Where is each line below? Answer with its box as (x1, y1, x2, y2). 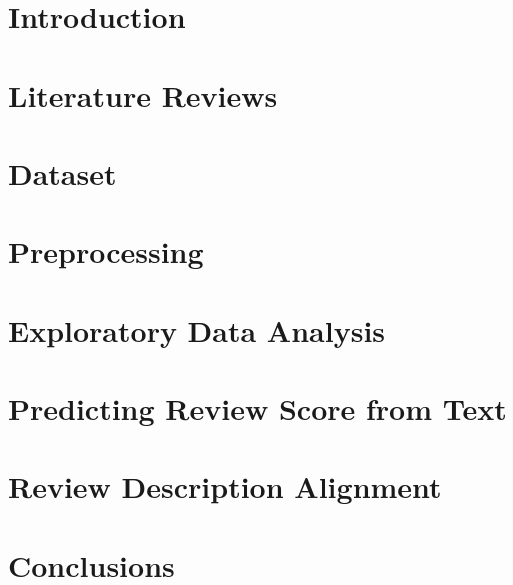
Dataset (8, 152, 117, 193)
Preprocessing (8, 231, 204, 272)
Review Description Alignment (8, 466, 442, 507)
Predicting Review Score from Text (8, 388, 507, 429)
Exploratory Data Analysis (8, 309, 386, 350)
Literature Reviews (8, 74, 278, 115)
